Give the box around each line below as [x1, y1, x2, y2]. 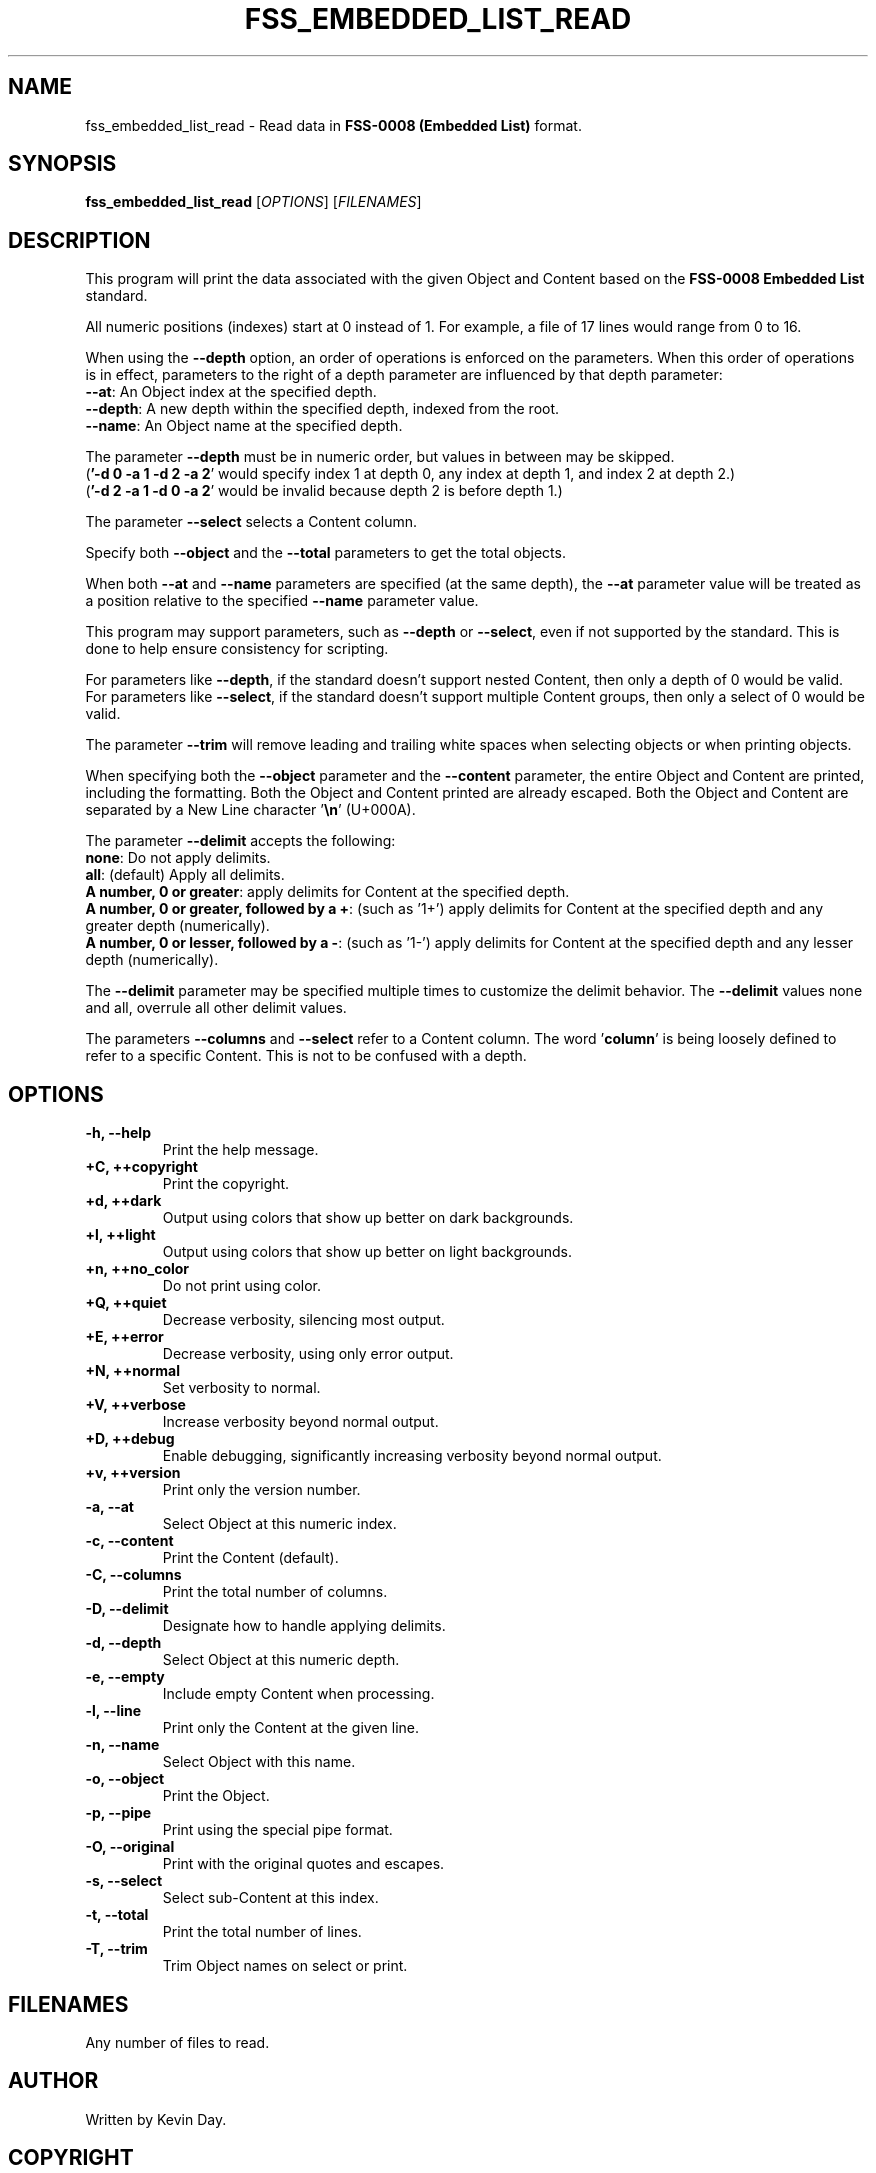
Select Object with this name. [162, 1753, 356, 1771]
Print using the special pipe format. [162, 1821, 393, 1839]
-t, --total [85, 1906, 149, 1924]
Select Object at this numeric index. [162, 1515, 397, 1533]
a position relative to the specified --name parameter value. [85, 592, 479, 610]
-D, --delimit [85, 1600, 169, 1618]
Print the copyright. [162, 1175, 290, 1193]
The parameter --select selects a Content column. [85, 513, 418, 531]
